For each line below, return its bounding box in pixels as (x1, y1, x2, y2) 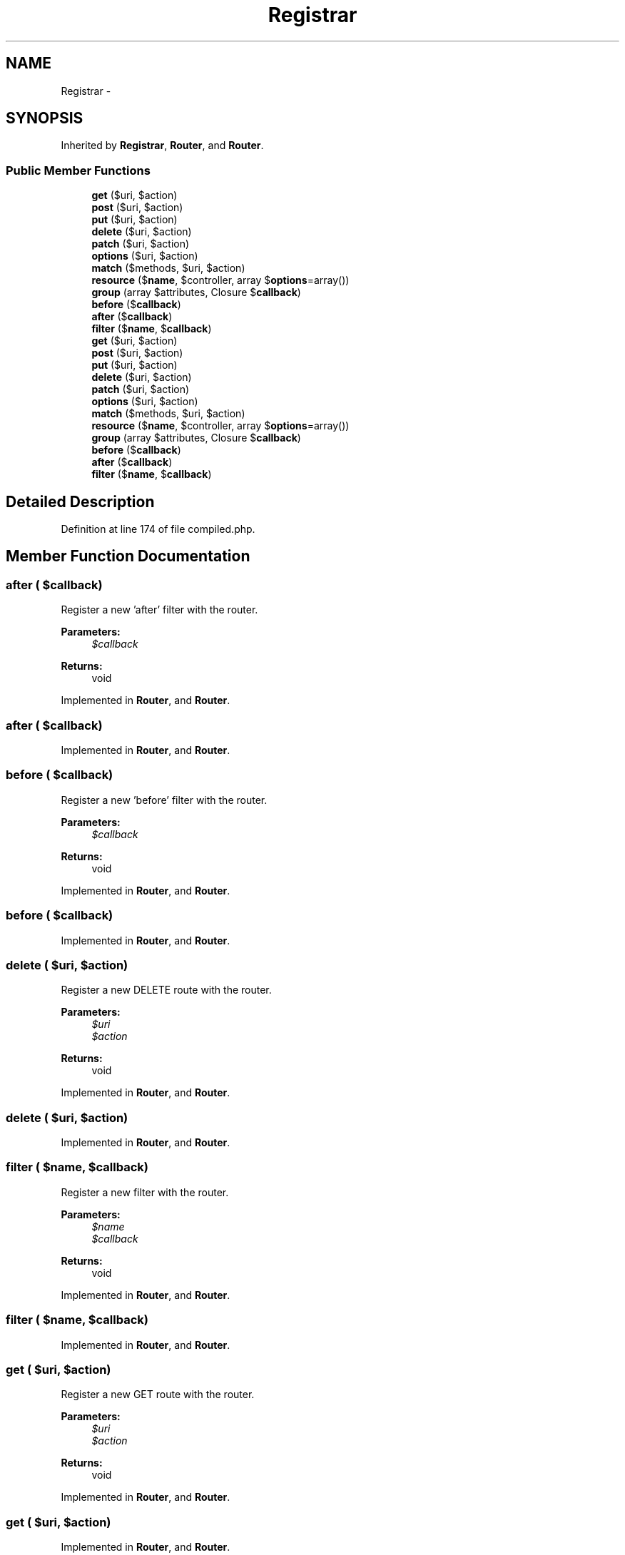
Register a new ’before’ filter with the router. (61, 793, 268, 806)
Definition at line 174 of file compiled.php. (61, 523, 255, 536)
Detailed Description (6, 492, 155, 511)
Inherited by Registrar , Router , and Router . (61, 139, 264, 152)
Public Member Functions (6, 163, 151, 178)
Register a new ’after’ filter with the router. (61, 603, 258, 616)
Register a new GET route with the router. (61, 1388, 255, 1401)
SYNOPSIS (6, 109, 83, 128)
